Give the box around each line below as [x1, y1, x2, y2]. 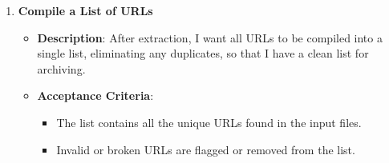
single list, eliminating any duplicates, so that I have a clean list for [37, 45, 369, 62]
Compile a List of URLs [18, 2, 153, 18]
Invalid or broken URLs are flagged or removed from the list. [56, 141, 355, 157]
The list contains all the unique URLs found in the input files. [56, 113, 362, 130]
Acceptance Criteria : [37, 87, 154, 104]
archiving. [37, 60, 86, 77]
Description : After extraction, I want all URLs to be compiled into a [37, 29, 383, 46]
